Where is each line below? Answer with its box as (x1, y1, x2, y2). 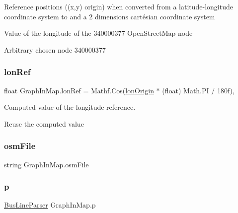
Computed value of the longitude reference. (4, 102, 136, 112)
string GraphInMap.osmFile (4, 159, 89, 169)
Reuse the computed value (4, 118, 84, 129)
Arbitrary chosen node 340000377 (4, 44, 106, 55)
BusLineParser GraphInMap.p (4, 200, 96, 210)
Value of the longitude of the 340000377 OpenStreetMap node (4, 28, 193, 38)
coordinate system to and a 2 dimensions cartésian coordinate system (4, 11, 215, 21)
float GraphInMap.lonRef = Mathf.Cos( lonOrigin (4, 85, 154, 95)
